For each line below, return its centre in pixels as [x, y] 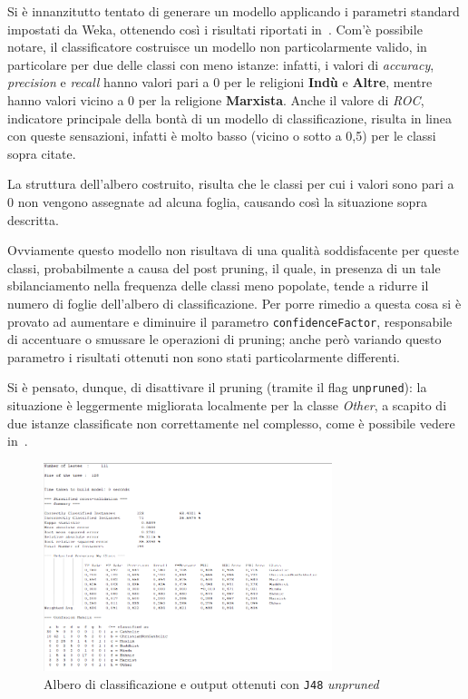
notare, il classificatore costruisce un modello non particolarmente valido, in [217, 47]
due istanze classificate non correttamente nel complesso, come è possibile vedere [231, 423]
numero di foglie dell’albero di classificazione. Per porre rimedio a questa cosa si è [234, 303]
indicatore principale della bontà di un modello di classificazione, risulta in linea [230, 118]
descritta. [33, 219]
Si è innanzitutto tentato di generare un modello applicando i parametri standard [234, 11]
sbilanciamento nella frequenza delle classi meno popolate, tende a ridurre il [218, 286]
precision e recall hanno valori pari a [108, 82]
